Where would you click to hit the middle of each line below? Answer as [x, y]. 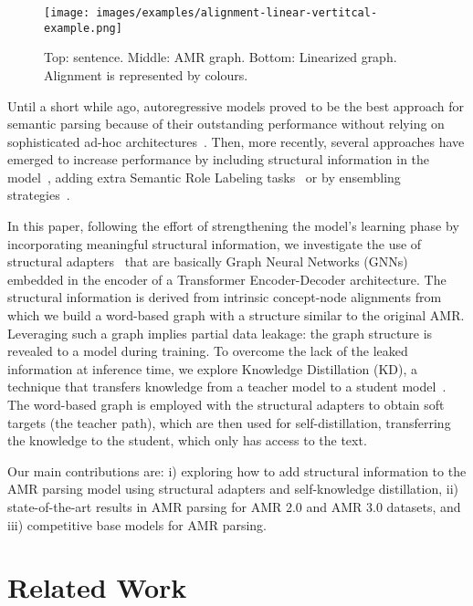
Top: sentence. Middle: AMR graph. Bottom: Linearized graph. [221, 57]
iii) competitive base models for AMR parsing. [137, 524]
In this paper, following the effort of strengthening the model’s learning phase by [233, 226]
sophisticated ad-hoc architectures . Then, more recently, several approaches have [236, 141]
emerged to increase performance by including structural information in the [219, 159]
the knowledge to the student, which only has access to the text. [187, 440]
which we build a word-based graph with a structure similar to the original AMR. [236, 315]
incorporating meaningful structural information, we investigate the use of [215, 243]
